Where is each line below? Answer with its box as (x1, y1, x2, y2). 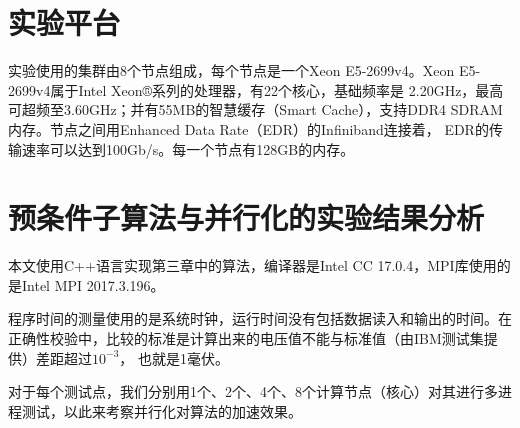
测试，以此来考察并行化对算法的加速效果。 (21, 400, 302, 421)
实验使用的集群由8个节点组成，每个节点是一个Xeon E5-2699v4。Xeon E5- (8, 60, 481, 81)
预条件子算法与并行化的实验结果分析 (8, 197, 485, 238)
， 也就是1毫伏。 (119, 347, 229, 368)
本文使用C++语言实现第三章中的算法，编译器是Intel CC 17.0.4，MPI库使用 (8, 255, 497, 276)
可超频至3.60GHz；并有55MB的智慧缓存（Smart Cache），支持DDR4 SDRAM (8, 99, 503, 120)
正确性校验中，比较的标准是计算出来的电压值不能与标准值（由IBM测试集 (8, 328, 484, 348)
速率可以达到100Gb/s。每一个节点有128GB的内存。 (21, 138, 355, 159)
